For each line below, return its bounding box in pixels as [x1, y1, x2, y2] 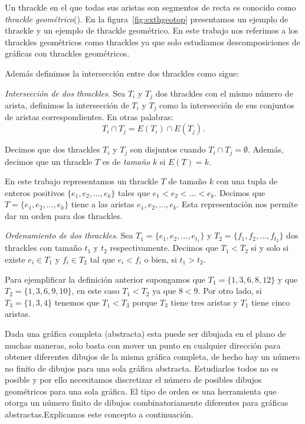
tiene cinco [251, 296, 290, 308]
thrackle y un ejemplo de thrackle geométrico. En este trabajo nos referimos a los [5, 24, 299, 37]
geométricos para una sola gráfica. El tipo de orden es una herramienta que [5, 385, 277, 397]
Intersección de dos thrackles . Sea [5, 87, 126, 99]
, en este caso [71, 284, 120, 297]
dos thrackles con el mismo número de [155, 87, 293, 99]
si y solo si [251, 241, 289, 254]
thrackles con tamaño [5, 241, 82, 254]
